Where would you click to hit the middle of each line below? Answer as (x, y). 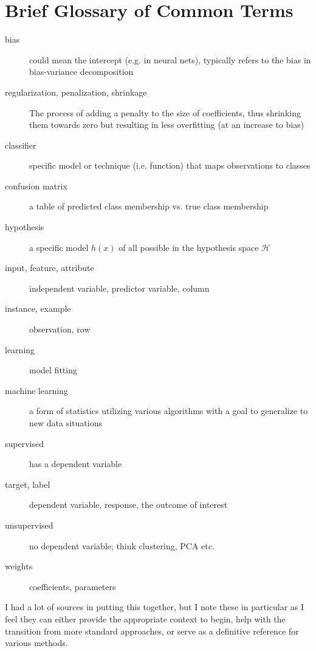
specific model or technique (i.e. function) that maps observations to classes (170, 165)
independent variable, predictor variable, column (119, 288)
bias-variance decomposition (81, 72)
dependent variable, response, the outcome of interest (129, 505)
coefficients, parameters (73, 586)
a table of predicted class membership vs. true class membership (149, 206)
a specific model (59, 247)
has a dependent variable (76, 464)
